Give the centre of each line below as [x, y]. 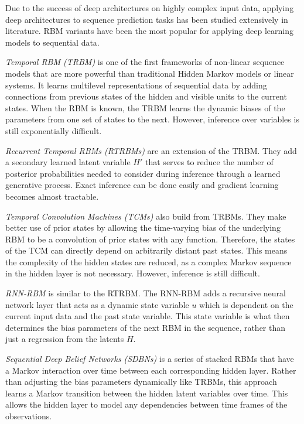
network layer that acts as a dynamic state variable [97, 304]
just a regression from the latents [65, 339]
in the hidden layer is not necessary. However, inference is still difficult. [133, 273]
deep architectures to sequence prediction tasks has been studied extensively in [147, 19]
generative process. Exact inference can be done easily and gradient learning [142, 185]
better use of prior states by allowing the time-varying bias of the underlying [143, 228]
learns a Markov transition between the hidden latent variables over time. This [147, 393]
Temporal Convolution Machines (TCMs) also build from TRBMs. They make [146, 216]
